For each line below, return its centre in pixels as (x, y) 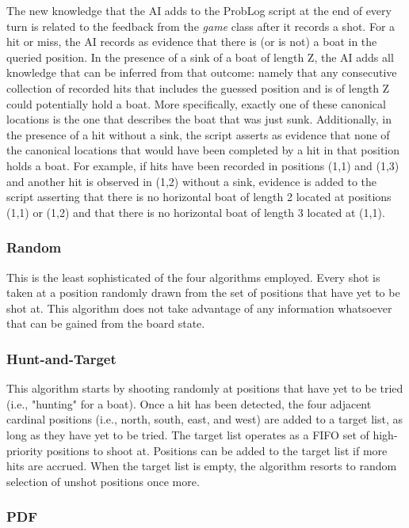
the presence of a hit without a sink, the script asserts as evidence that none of (198, 134)
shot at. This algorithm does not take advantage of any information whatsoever (199, 308)
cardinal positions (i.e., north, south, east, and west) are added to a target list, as (205, 419)
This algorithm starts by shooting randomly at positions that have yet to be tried (205, 388)
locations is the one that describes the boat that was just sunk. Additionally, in (199, 119)
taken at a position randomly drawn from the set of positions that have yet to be (203, 292)
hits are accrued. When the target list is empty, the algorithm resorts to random (202, 466)
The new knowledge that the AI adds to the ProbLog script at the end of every (199, 10)
